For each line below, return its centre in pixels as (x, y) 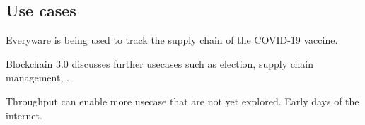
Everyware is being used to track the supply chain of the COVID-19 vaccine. (172, 40)
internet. (24, 115)
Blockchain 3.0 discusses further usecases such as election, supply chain (160, 63)
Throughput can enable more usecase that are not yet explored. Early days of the (182, 101)
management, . (37, 77)
